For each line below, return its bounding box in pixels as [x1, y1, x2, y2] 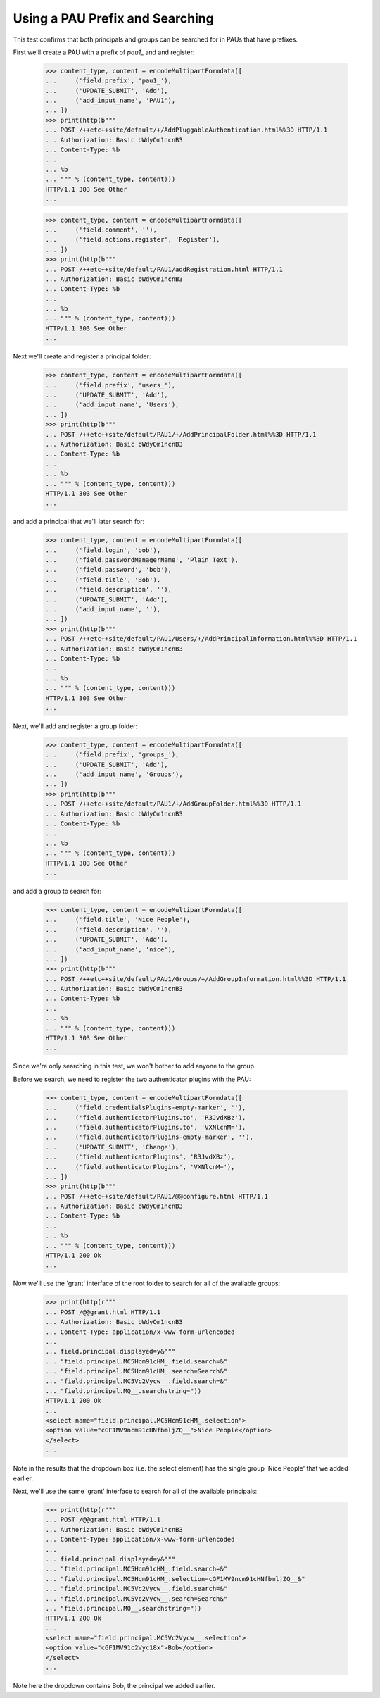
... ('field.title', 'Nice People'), [45, 916, 191, 924]
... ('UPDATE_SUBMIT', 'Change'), [45, 1143, 179, 1151]
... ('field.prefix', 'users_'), [45, 381, 176, 389]
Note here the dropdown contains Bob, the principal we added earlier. [13, 1682, 216, 1690]
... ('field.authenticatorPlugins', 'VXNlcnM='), [45, 1163, 235, 1171]
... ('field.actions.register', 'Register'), [45, 236, 220, 244]
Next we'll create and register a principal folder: [13, 352, 151, 361]
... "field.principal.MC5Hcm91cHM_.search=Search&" [45, 1367, 228, 1375]
